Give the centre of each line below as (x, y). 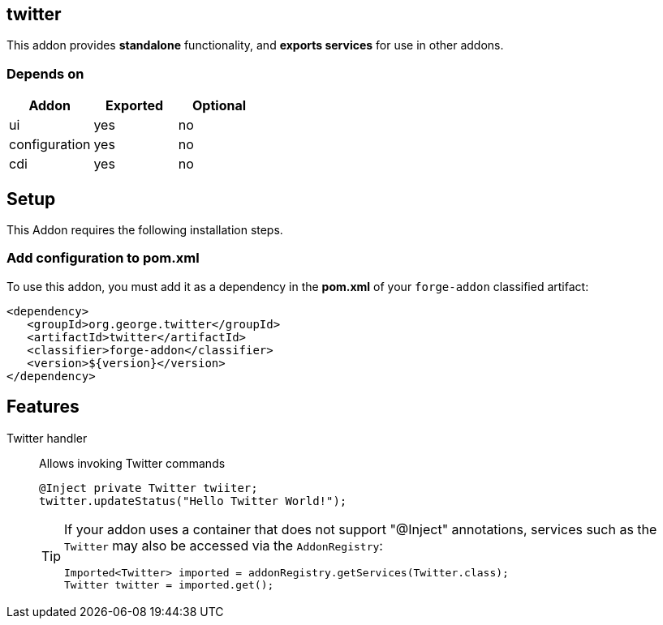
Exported (135, 106)
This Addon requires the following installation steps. (145, 230)
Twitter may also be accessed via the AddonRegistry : (224, 545)
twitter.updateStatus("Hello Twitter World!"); (193, 501)
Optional (220, 106)
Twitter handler (47, 438)
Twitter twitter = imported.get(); (169, 584)
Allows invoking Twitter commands (132, 463)
